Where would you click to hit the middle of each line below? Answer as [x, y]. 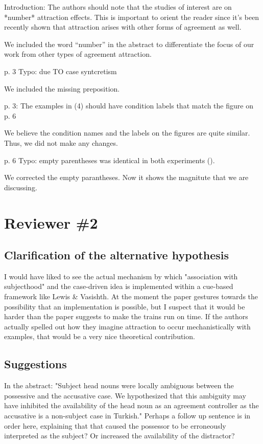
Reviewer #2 [51, 222]
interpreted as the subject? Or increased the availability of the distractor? [119, 436]
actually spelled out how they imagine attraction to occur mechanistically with [127, 326]
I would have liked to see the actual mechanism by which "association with [121, 276]
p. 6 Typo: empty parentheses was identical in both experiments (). [110, 160]
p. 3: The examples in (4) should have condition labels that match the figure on [129, 106]
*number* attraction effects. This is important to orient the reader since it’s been [132, 17]
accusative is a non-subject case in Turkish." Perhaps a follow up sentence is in [127, 416]
